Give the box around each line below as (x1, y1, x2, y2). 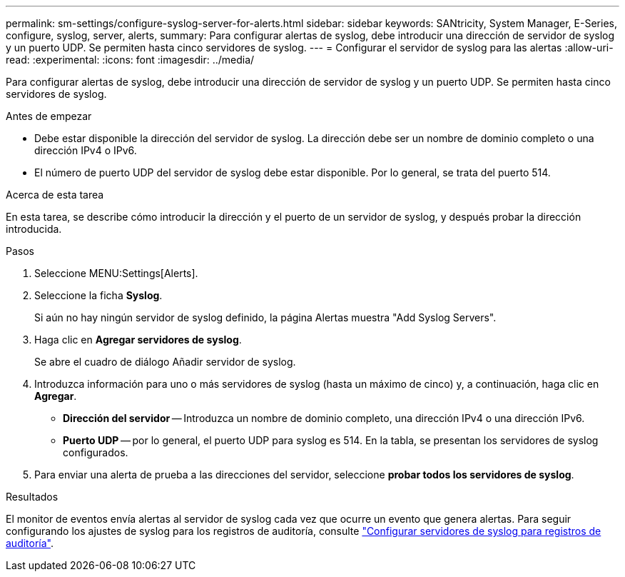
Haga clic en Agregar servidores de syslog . (34, 333, 242, 346)
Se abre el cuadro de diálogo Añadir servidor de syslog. (34, 356, 296, 368)
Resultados (6, 491, 59, 503)
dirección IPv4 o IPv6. (34, 144, 137, 156)
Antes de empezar (6, 110, 92, 122)
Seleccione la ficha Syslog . (34, 289, 163, 301)
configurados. (63, 446, 128, 458)
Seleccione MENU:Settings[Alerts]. (34, 267, 198, 279)
